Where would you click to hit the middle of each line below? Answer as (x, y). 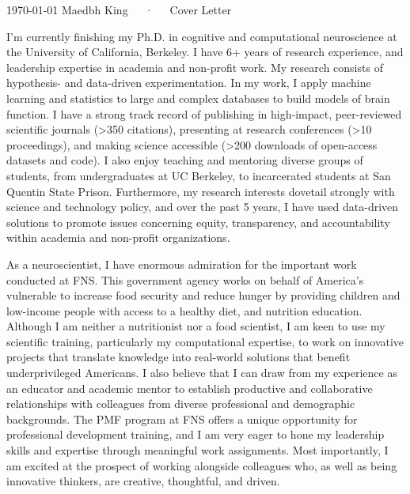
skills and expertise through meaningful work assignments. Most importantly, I (197, 450)
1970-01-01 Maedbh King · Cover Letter (119, 9)
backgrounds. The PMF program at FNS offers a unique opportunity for (182, 419)
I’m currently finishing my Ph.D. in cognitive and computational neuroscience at (202, 36)
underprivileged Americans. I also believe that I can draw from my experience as (202, 373)
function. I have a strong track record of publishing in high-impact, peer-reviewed (204, 113)
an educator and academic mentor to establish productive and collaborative (190, 388)
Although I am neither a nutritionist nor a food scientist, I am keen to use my (196, 326)
